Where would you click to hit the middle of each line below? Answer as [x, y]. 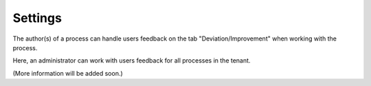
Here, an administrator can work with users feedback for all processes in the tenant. [132, 61]
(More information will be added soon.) [68, 73]
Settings [37, 18]
